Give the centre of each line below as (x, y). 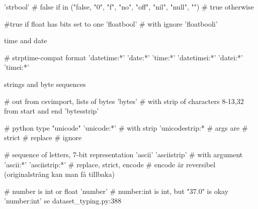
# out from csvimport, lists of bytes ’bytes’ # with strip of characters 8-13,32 (124, 101)
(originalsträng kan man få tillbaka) (59, 174)
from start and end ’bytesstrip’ (52, 111)
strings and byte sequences (45, 84)
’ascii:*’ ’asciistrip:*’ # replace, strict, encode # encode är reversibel (110, 164)
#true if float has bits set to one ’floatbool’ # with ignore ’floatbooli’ (111, 23)
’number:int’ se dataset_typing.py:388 (63, 201)
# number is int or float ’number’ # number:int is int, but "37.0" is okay (116, 191)
